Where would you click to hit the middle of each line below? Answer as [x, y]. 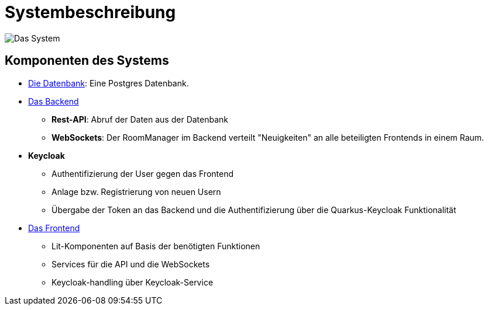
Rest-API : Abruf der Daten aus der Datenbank [140, 119]
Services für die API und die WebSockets [131, 264]
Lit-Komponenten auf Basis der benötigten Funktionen [156, 246]
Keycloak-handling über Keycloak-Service [133, 282]
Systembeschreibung [90, 12]
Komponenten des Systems [87, 61]
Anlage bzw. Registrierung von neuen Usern [136, 191]
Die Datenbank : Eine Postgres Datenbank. [109, 83]
